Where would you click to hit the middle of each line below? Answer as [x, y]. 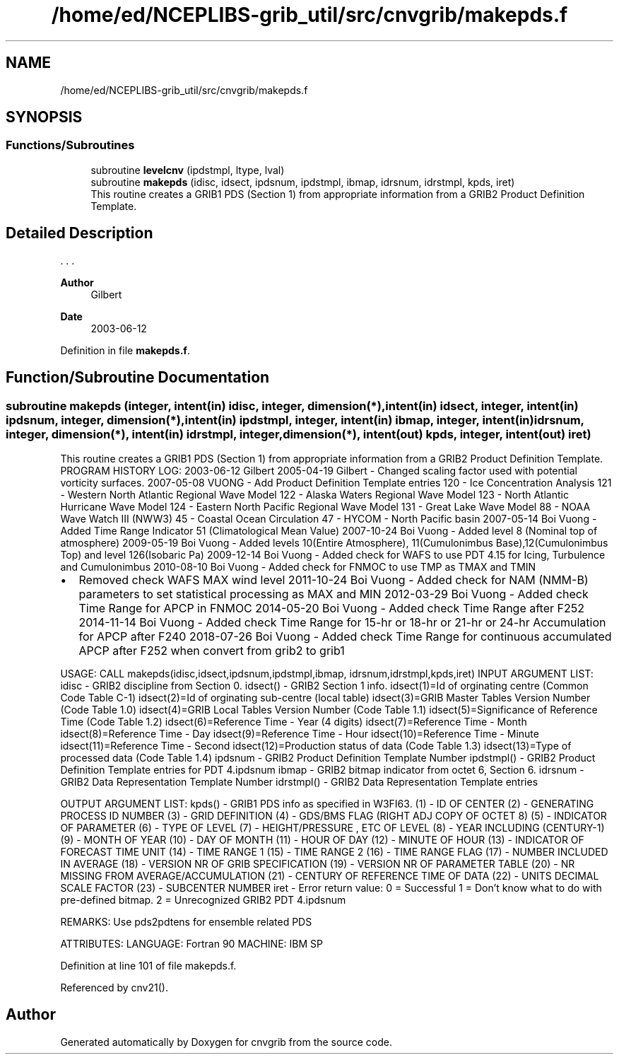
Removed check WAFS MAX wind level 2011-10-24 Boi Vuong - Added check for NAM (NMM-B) [334, 579]
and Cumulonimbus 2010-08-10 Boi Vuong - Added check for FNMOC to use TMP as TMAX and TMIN [298, 566]
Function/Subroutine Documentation [138, 378]
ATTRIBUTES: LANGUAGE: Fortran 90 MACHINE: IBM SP [191, 943]
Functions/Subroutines [70, 145]
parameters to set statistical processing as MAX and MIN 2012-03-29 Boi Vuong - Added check [334, 594]
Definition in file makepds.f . [125, 350]
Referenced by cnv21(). [114, 987]
